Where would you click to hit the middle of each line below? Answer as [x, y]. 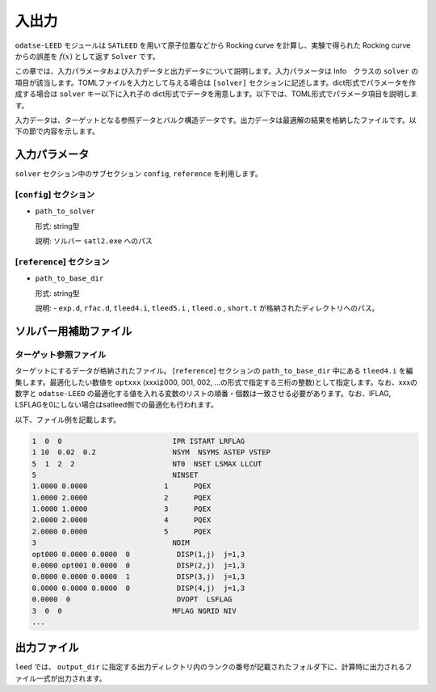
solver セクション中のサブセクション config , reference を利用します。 [138, 174]
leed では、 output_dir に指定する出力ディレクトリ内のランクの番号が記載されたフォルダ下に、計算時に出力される [210, 667]
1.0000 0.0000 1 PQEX [122, 486]
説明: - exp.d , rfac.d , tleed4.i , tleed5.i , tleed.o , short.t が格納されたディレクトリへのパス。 [207, 308]
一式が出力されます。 [71, 678]
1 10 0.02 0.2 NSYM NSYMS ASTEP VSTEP [151, 452]
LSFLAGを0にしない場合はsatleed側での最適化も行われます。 [116, 405]
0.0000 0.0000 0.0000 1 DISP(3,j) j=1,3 [138, 577]
